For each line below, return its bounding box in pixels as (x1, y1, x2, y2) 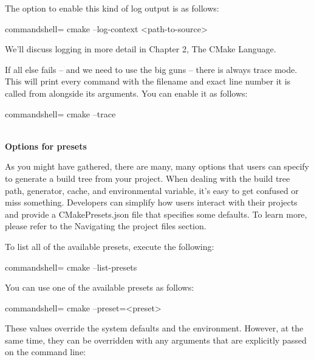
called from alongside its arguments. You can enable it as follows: (5, 86, 248, 99)
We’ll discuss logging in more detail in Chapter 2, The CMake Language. (5, 43, 276, 55)
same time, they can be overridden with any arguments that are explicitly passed (5, 333, 307, 346)
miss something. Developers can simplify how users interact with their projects (5, 196, 298, 209)
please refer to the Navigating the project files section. (5, 220, 206, 232)
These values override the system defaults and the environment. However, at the (5, 322, 304, 334)
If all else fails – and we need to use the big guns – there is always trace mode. (5, 63, 298, 75)
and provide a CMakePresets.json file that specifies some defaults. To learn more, (5, 207, 307, 220)
